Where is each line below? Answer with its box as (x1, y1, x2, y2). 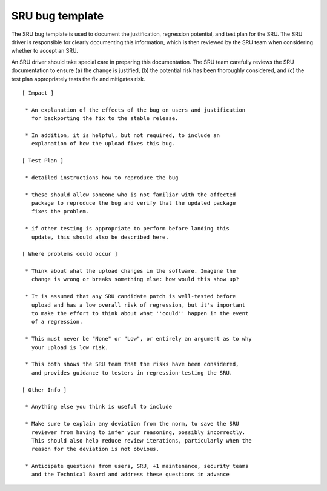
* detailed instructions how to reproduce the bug (25, 174, 179, 181)
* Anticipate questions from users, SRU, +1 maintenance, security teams (25, 463, 249, 470)
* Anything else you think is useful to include (25, 403, 173, 410)
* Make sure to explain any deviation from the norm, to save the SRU (25, 420, 239, 427)
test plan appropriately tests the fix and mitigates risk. (11, 75, 145, 82)
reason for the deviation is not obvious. (31, 446, 160, 453)
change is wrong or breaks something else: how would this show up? (31, 276, 239, 283)
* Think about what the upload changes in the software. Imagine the (25, 267, 236, 275)
